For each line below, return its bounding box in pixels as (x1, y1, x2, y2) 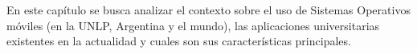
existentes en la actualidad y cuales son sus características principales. (6, 33, 351, 49)
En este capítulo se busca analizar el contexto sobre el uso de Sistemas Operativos (6, 2, 411, 17)
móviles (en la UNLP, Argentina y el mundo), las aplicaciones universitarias (6, 17, 380, 33)
